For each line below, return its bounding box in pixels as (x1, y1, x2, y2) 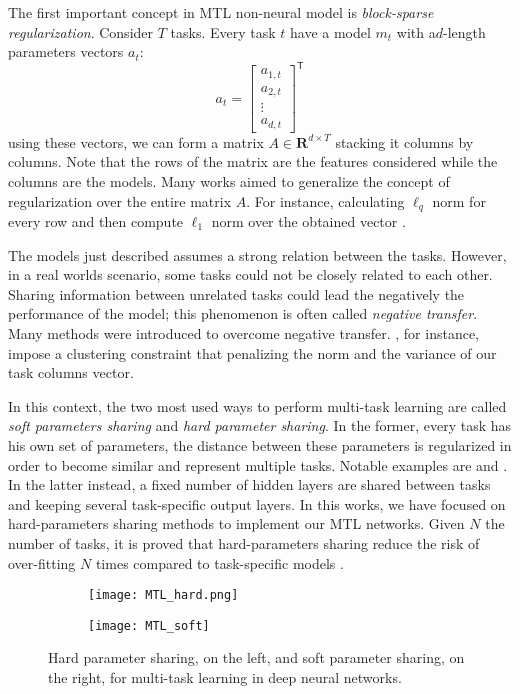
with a (396, 21, 436, 42)
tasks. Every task (170, 21, 276, 42)
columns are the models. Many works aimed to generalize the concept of (8, 170, 450, 191)
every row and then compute (8, 211, 184, 232)
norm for (432, 190, 486, 211)
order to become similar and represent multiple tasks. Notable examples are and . (8, 454, 508, 475)
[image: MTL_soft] (88, 618, 210, 633)
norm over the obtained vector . (211, 211, 406, 232)
